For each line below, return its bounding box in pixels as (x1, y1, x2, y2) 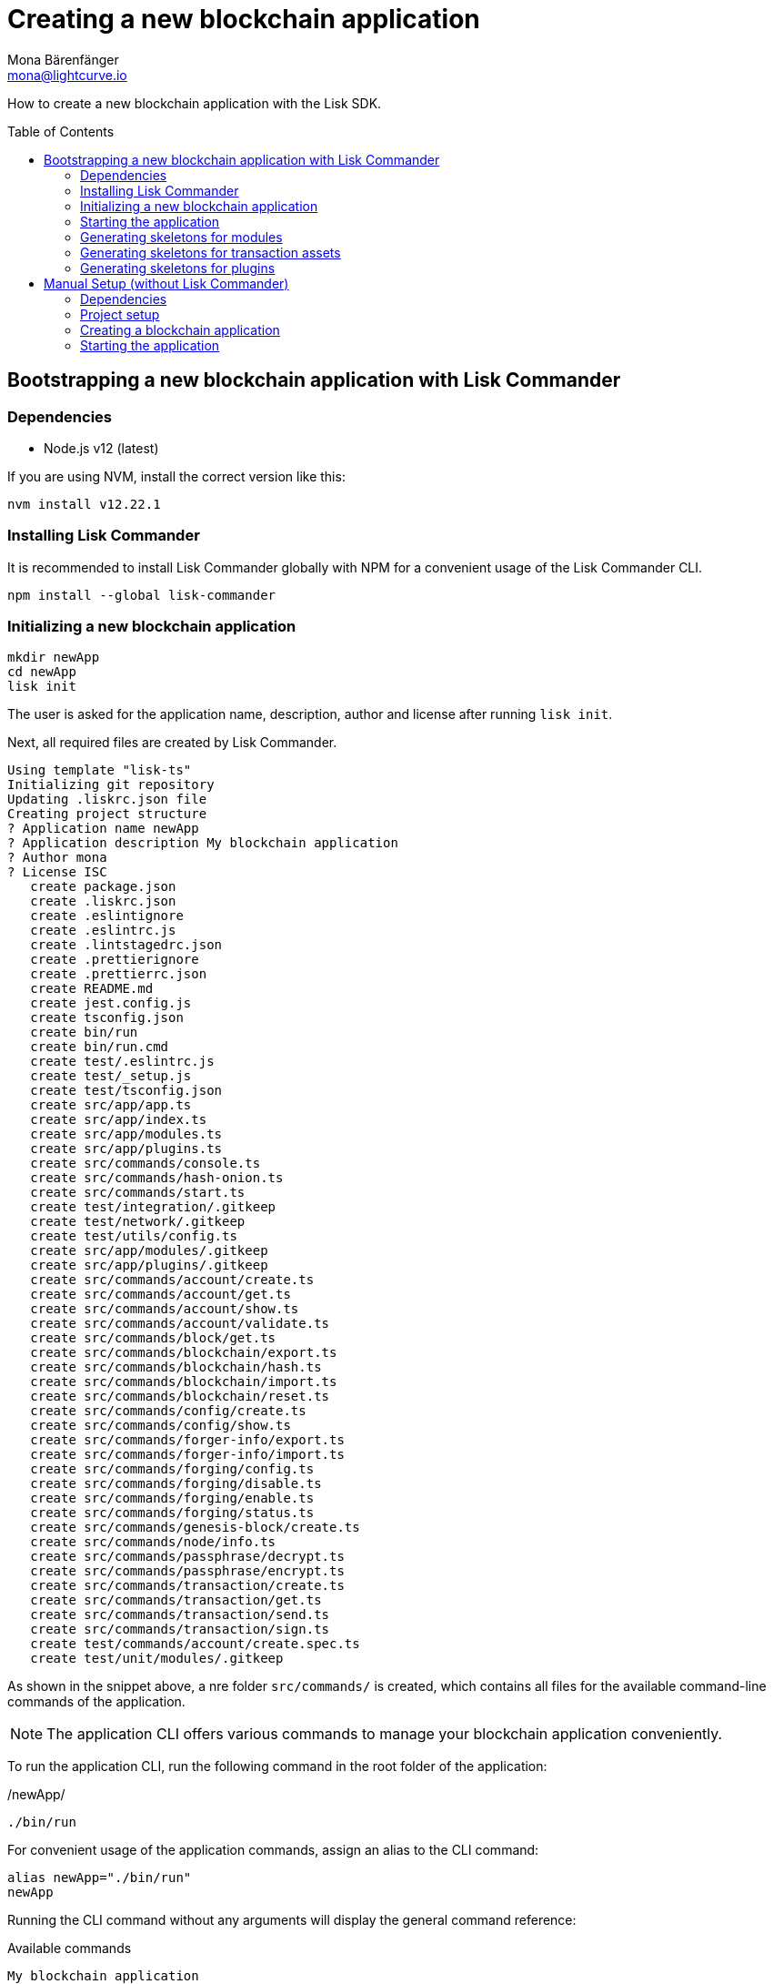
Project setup (80, 306, 160, 322)
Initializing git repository (7, 777, 215, 793)
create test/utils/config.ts (30, 1229, 237, 1244)
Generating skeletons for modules (80, 228, 283, 245)
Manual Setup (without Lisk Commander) (44, 275, 289, 291)
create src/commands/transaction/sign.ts (30, 1622, 330, 1637)
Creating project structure (7, 806, 207, 822)
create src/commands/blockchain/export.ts (30, 1345, 337, 1361)
